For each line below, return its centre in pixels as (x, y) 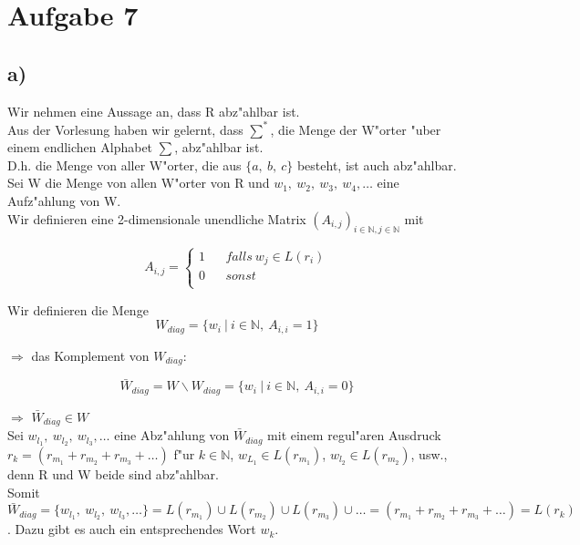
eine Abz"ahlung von (172, 435)
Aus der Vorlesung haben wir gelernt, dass (125, 129)
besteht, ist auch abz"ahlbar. (377, 165)
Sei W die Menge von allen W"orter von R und (139, 183)
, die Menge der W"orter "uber (356, 129)
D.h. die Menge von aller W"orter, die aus (124, 165)
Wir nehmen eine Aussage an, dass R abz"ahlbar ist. (154, 111)
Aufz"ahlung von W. (64, 201)
